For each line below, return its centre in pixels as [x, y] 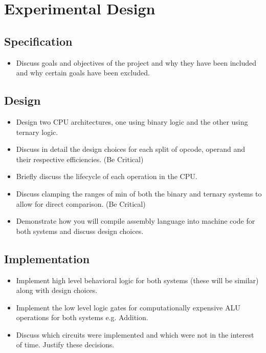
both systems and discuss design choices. [80, 231]
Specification [38, 41]
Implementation [47, 258]
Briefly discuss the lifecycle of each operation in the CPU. [107, 176]
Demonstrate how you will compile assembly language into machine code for [136, 221]
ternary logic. [37, 132]
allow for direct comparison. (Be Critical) [81, 203]
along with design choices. [57, 290]
